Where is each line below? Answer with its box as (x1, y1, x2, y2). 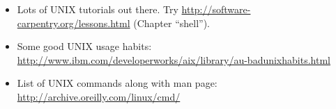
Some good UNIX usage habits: (17, 39, 152, 53)
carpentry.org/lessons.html (17, 15, 130, 30)
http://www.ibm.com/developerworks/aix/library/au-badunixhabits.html (17, 52, 330, 67)
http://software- (181, 2, 251, 16)
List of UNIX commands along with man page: (17, 76, 217, 90)
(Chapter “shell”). (133, 15, 211, 30)
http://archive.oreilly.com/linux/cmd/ (17, 89, 181, 103)
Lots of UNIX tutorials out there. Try (17, 2, 178, 16)
